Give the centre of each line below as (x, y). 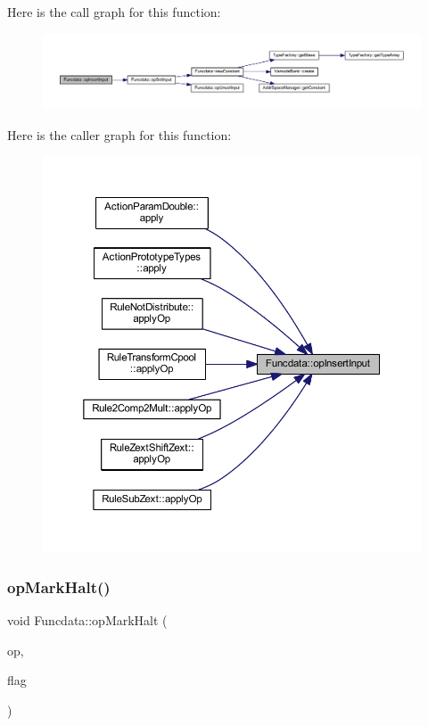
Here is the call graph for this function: (114, 12)
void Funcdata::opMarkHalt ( (87, 620)
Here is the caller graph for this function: (119, 134)
